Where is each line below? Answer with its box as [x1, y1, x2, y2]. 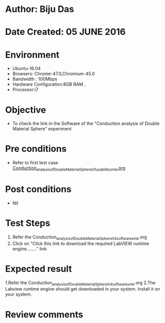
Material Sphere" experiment [12, 126, 72, 132]
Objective [5, 104, 46, 115]
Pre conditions [5, 143, 67, 155]
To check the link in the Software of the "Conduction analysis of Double [12, 120, 160, 126]
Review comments [5, 309, 83, 320]
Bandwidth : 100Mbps [12, 76, 57, 82]
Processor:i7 [12, 87, 39, 93]
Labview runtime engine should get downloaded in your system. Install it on [5, 286, 161, 292]
